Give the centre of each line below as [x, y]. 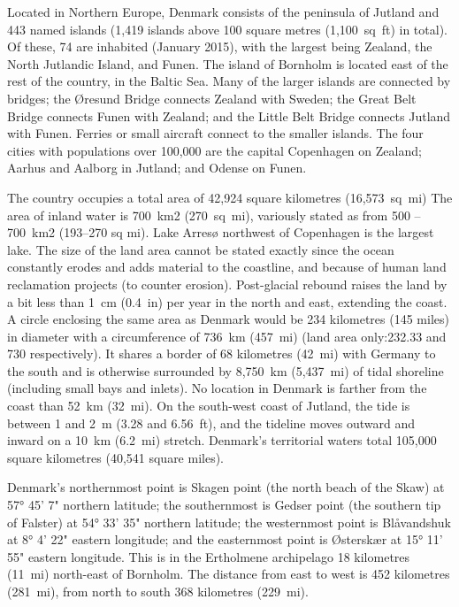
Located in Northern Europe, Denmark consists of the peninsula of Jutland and [223, 12]
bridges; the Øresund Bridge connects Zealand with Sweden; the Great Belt [212, 98]
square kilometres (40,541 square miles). [116, 457]
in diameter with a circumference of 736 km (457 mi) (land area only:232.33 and [227, 336]
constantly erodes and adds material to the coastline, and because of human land [227, 267]
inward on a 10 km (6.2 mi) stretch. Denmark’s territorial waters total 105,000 [222, 440]
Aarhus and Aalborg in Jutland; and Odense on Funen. [157, 168]
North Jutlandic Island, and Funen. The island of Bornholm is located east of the [228, 63]
